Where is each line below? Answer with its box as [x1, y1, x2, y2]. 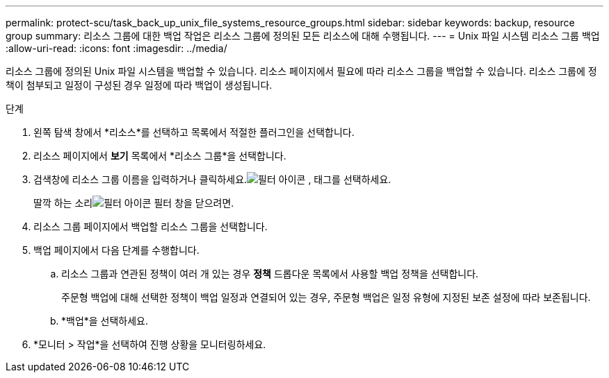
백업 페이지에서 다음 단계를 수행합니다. [33, 244, 200, 256]
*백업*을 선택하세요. [61, 315, 149, 327]
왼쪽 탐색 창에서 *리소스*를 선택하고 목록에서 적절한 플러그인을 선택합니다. [33, 126, 355, 138]
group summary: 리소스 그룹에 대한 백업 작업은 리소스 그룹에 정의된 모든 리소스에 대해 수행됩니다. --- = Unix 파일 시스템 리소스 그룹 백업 [6, 30, 600, 42]
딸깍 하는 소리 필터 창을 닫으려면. [33, 197, 234, 209]
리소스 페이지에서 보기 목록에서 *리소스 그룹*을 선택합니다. [33, 150, 286, 162]
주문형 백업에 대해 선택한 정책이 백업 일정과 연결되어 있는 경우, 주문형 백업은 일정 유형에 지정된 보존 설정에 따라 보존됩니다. [61, 291, 591, 303]
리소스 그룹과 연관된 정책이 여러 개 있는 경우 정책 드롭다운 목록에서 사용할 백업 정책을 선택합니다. [61, 268, 479, 280]
